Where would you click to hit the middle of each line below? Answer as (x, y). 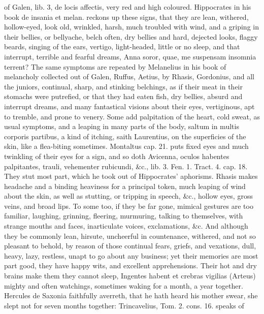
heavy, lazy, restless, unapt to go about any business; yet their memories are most (131, 255)
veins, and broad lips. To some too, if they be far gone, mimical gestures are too (129, 206)
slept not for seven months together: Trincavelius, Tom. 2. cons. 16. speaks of (124, 305)
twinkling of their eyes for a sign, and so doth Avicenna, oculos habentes (117, 156)
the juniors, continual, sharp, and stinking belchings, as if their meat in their (123, 86)
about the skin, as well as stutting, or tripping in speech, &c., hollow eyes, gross (128, 196)
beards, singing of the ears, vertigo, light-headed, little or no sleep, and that (122, 46)
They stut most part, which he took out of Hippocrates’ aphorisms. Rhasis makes (131, 176)
